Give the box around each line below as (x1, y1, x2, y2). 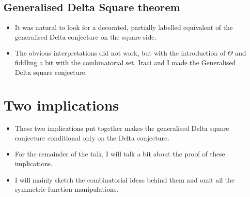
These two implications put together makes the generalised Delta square (15, 123, 229, 133)
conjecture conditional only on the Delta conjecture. (15, 132, 170, 142)
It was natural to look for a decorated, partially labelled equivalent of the (15, 22, 233, 32)
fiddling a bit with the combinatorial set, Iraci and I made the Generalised (15, 57, 236, 67)
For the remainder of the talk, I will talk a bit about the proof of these (15, 149, 225, 159)
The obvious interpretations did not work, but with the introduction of (15, 48, 226, 58)
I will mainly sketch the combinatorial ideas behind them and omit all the (15, 174, 235, 184)
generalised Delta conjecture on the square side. (15, 31, 156, 42)
